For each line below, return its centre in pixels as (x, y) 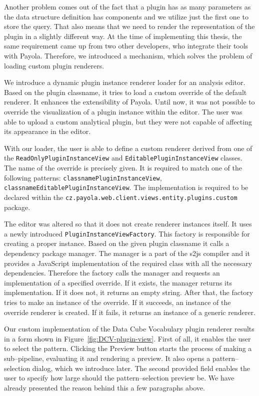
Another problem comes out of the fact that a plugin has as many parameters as (127, 6)
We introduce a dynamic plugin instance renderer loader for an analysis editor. (125, 82)
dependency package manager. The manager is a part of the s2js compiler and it (127, 253)
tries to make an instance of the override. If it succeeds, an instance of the (117, 302)
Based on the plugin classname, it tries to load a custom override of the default (125, 92)
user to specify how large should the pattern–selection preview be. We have (119, 378)
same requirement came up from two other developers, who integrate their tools (126, 46)
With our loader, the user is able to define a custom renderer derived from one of (128, 148)
